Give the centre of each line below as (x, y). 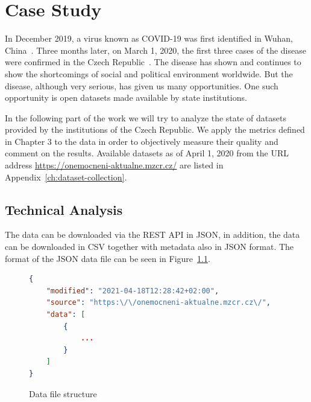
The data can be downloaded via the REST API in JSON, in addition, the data (152, 235)
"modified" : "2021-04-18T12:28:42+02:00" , (133, 291)
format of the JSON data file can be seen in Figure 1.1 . (108, 258)
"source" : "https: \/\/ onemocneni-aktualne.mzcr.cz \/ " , (158, 303)
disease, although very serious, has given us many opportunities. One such (142, 85)
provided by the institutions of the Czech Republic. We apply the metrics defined (155, 129)
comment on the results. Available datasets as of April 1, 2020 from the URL (147, 153)
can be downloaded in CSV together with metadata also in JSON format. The (149, 247)
